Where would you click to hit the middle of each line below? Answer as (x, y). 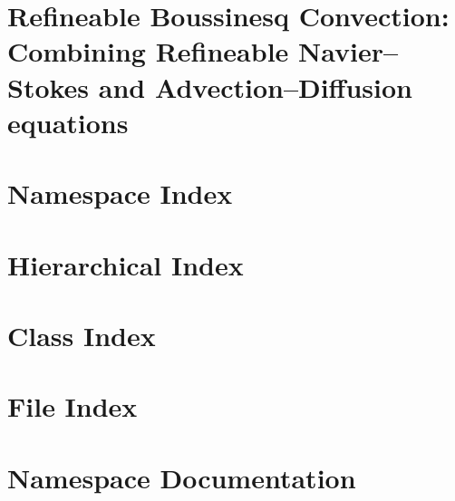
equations (68, 122)
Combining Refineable (148, 51)
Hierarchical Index (126, 264)
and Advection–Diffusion (255, 87)
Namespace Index (120, 193)
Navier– (349, 51)
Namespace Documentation (182, 477)
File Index (73, 406)
